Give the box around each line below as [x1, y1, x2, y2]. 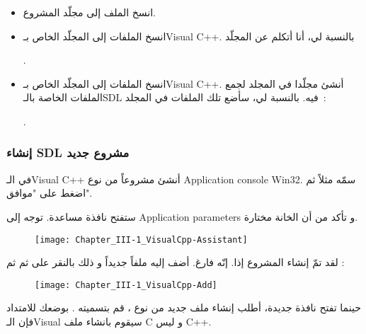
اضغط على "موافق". [6, 185, 93, 200]
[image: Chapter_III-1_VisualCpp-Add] [35, 280, 217, 290]
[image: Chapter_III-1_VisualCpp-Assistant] [35, 234, 248, 245]
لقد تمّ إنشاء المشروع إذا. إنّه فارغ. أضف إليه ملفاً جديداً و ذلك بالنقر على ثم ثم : [6, 255, 345, 270]
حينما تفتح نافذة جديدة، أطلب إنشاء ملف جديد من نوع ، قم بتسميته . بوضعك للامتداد [6, 300, 361, 315]
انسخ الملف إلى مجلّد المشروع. [23, 5, 156, 19]
